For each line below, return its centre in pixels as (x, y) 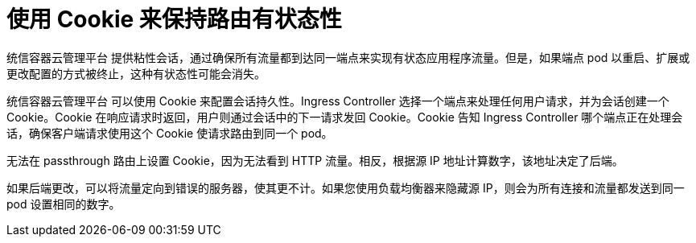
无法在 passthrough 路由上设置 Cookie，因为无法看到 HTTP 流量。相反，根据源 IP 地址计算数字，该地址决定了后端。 (315, 160)
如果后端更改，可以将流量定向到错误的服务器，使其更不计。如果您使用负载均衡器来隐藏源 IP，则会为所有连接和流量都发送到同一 (346, 187)
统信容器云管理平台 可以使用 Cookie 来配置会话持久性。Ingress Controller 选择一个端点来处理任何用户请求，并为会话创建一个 (338, 101)
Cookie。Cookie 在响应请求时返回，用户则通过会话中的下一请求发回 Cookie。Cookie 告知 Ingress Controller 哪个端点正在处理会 (345, 117)
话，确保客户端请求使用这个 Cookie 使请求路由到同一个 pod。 (170, 133)
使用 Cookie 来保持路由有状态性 (174, 19)
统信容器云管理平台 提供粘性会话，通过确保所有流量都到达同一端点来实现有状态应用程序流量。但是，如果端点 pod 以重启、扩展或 (348, 57)
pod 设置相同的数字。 (64, 204)
